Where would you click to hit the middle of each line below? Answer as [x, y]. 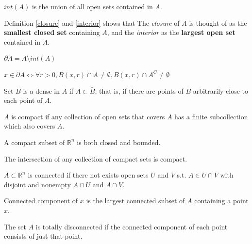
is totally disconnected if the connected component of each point [132, 226]
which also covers [30, 126]
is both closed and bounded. [119, 142]
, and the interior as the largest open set [171, 32]
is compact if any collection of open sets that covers [88, 116]
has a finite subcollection [211, 116]
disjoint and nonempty [37, 184]
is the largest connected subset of [135, 201]
